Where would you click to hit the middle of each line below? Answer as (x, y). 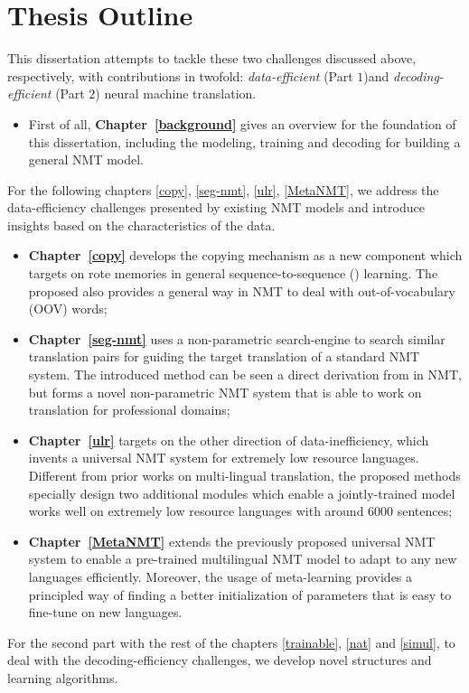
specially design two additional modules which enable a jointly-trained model (242, 493)
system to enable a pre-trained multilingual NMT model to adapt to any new (243, 559)
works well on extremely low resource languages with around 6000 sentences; (240, 511)
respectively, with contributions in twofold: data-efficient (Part (180, 75)
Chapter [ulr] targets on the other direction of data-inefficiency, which (229, 440)
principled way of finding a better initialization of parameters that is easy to (240, 594)
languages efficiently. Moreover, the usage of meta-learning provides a (220, 576)
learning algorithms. (63, 677)
